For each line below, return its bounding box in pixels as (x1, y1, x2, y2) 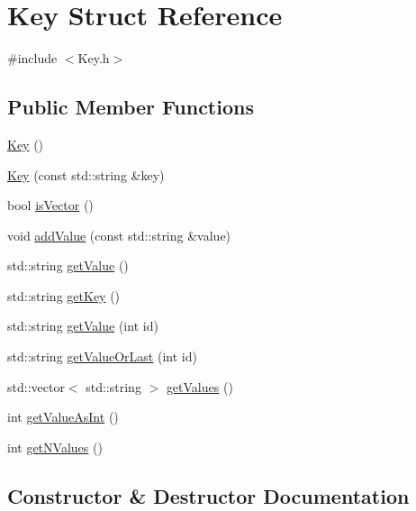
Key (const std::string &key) (7, 165, 165, 184)
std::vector (7, 377, 65, 396)
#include (7, 49, 58, 68)
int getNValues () (7, 437, 103, 456)
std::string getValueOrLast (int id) (7, 347, 197, 366)
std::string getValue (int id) (7, 316, 158, 335)
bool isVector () (7, 196, 94, 214)
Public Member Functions (7, 93, 254, 121)
